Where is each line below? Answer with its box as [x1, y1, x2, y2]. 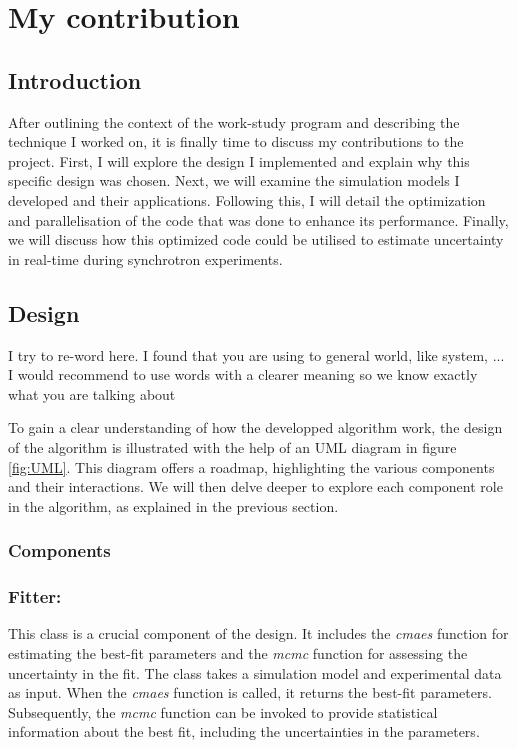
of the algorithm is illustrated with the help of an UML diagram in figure [8, 436, 457, 457]
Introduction [8, 64, 142, 95]
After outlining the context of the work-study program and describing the [8, 111, 460, 132]
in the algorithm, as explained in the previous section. [8, 495, 339, 516]
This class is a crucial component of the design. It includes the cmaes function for [8, 623, 509, 644]
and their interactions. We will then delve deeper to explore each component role [8, 476, 503, 497]
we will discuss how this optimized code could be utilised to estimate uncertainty [8, 229, 504, 250]
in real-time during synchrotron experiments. [8, 248, 283, 269]
